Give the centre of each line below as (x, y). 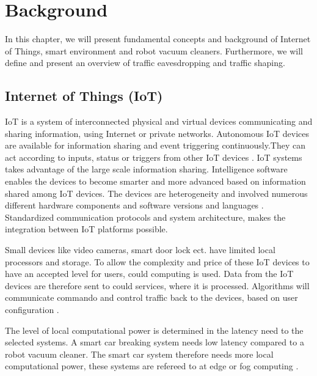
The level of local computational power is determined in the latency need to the (154, 330)
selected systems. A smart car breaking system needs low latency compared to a (155, 342)
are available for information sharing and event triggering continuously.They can (155, 145)
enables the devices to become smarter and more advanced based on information (155, 181)
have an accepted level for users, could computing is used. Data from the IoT (149, 274)
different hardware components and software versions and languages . (134, 205)
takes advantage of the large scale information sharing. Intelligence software (146, 169)
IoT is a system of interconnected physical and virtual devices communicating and (159, 121)
